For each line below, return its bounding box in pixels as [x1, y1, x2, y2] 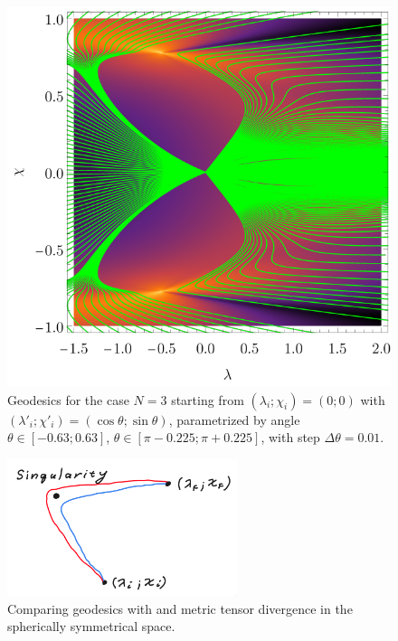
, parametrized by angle [168, 410, 300, 429]
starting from [171, 390, 244, 409]
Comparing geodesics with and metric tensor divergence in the [7, 599, 353, 617]
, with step [261, 428, 320, 447]
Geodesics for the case [7, 390, 129, 409]
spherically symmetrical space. [7, 617, 175, 636]
